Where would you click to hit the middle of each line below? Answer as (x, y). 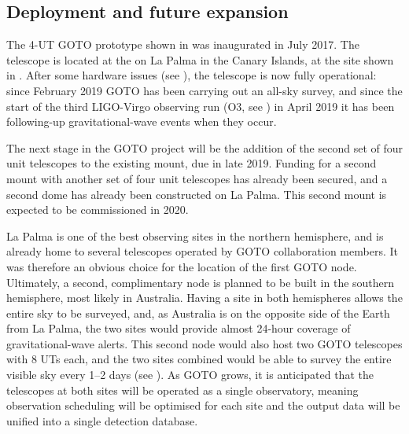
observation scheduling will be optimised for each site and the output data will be (203, 405)
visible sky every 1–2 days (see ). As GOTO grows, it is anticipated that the (190, 375)
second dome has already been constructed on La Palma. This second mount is (197, 194)
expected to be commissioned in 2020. (98, 210)
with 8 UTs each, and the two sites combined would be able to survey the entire (199, 359)
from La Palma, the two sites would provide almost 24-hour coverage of (179, 328)
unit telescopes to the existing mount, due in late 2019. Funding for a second (192, 163)
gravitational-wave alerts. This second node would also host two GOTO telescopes (204, 343)
